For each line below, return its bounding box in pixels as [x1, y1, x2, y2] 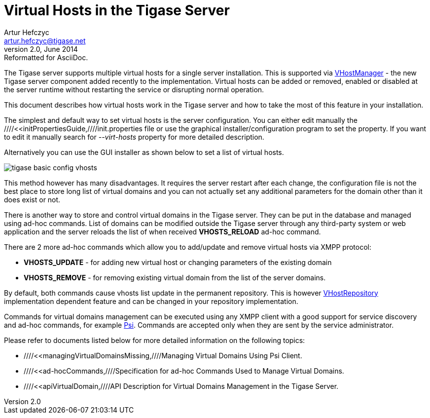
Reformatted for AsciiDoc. [4, 53, 88, 62]
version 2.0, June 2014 [4, 44, 78, 53]
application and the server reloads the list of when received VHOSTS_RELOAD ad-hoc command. [4, 227, 321, 236]
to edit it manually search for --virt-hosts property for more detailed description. [4, 132, 264, 141]
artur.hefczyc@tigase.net [4, 36, 86, 45]
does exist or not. [4, 195, 61, 204]
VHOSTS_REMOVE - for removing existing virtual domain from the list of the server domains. [24, 273, 326, 282]
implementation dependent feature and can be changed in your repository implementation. [4, 297, 298, 305]
